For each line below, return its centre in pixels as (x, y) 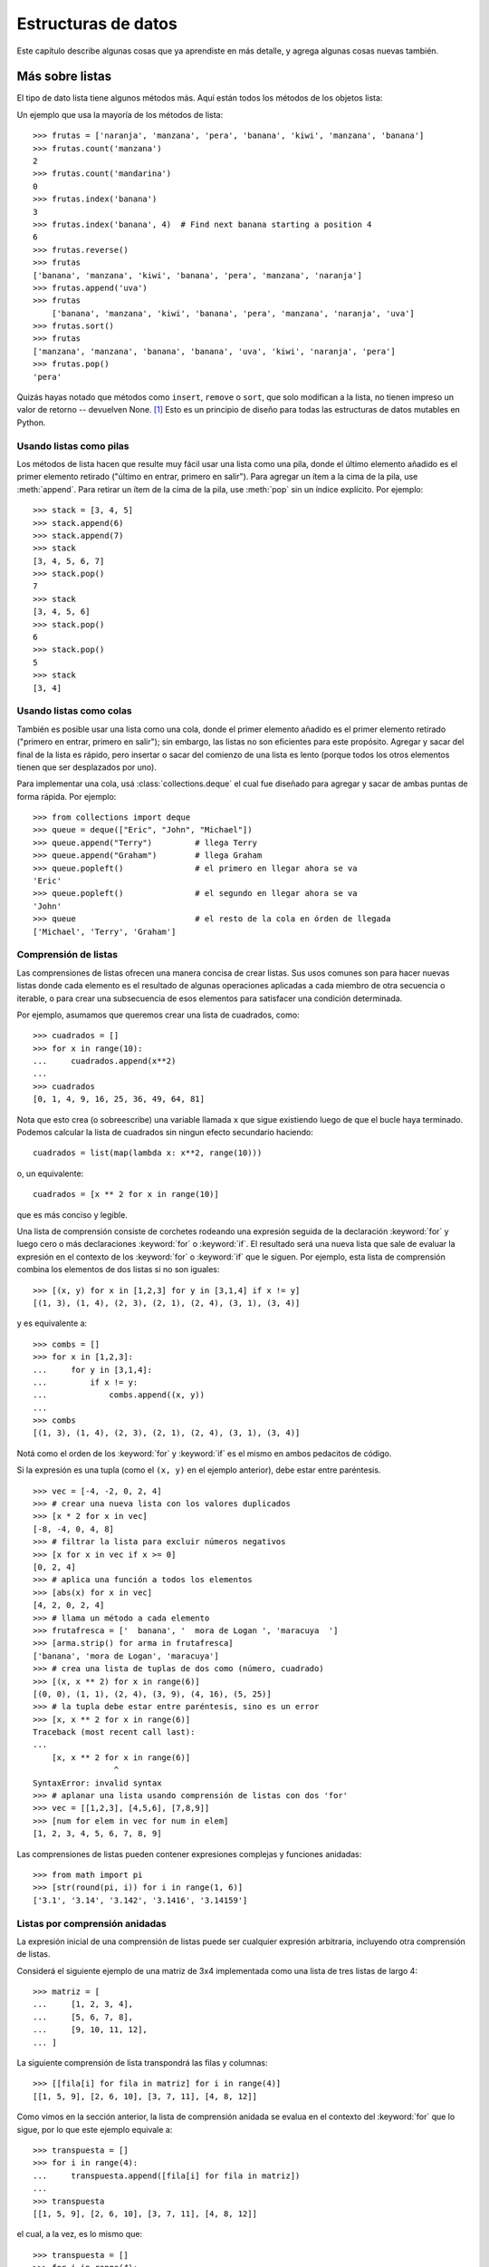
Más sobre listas (64, 77)
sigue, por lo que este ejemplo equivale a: (95, 2129)
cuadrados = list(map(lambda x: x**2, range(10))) (148, 1153)
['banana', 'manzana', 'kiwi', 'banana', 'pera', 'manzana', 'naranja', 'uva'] (233, 313)
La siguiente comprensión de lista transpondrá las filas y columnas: (142, 2063)
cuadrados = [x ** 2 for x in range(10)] (126, 1194)
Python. (31, 423)
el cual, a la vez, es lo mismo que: (80, 2234)
